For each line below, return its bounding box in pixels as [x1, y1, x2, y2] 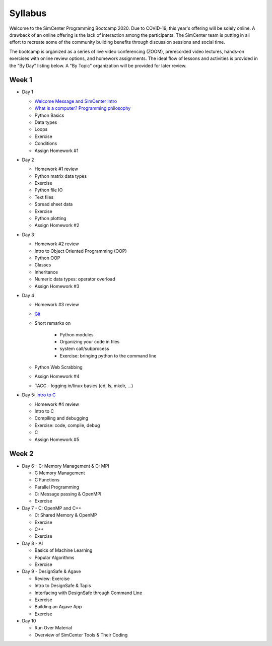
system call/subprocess [59, 345, 109, 352]
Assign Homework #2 [34, 222, 80, 229]
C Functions [34, 477, 60, 483]
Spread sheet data [34, 201, 73, 207]
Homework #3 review [34, 302, 79, 308]
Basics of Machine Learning [34, 547, 93, 553]
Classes [34, 262, 51, 268]
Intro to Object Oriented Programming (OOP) [34, 248, 127, 254]
